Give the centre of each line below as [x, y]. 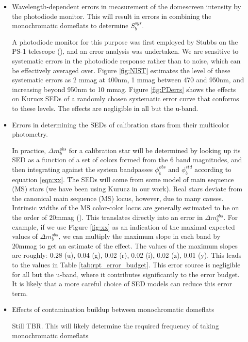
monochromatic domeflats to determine [70, 25]
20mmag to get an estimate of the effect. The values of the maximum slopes [125, 245]
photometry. [30, 134]
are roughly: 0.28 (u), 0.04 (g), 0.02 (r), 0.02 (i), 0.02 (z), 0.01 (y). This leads [127, 255]
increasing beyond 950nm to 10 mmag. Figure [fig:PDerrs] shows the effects [124, 89]
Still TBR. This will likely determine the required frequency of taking [115, 326]
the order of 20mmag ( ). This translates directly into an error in [107, 217]
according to [213, 169]
